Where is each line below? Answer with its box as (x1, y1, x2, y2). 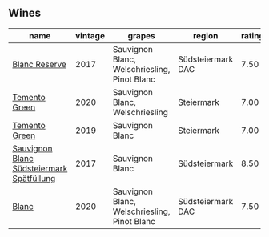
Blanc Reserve (12, 58, 66, 70)
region (193, 30, 219, 41)
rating (240, 30, 264, 41)
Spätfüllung (12, 172, 56, 183)
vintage (74, 30, 106, 41)
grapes (127, 30, 155, 41)
